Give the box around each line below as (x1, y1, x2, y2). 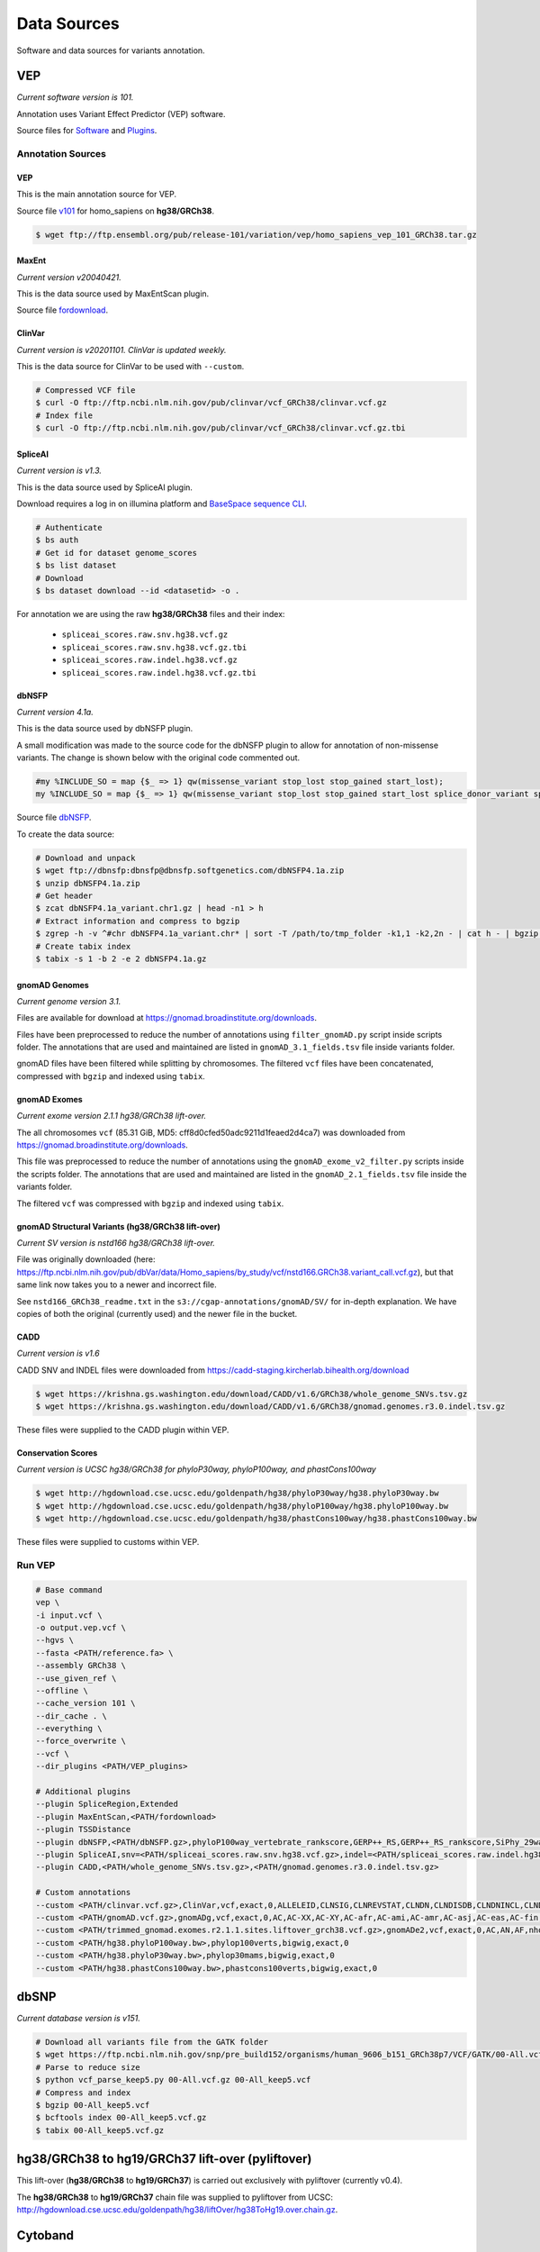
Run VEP (16, 1559, 56, 1571)
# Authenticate (35, 522, 103, 533)
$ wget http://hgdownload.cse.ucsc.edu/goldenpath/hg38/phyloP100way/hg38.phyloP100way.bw (35, 1501, 449, 1511)
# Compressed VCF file (35, 386, 136, 395)
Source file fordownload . (16, 304, 108, 315)
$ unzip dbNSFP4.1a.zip (35, 878, 141, 888)
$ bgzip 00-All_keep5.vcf (35, 2100, 150, 2110)
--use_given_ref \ (35, 1673, 117, 1684)
